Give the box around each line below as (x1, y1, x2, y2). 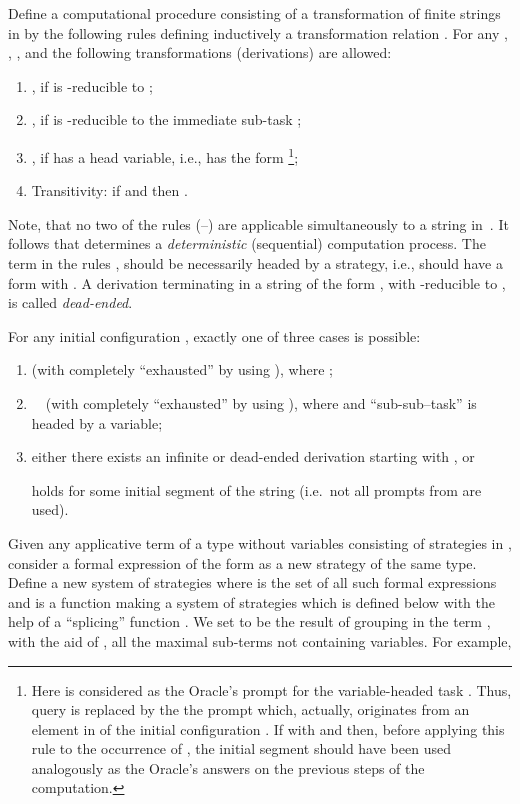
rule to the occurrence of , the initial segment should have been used (31, 738, 451, 759)
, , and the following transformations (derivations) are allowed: (8, 42, 392, 63)
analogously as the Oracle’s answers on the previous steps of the (31, 757, 425, 778)
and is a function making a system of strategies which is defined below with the (8, 591, 495, 612)
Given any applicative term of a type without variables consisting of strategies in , (8, 532, 512, 553)
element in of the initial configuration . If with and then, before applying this (31, 718, 505, 739)
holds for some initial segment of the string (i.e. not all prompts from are (31, 479, 482, 500)
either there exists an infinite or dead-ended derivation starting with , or (31, 446, 475, 467)
